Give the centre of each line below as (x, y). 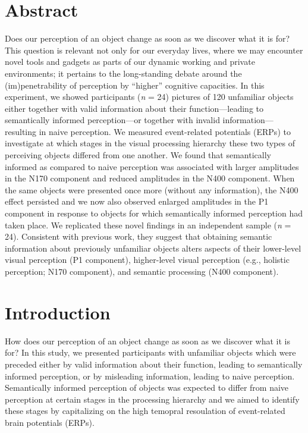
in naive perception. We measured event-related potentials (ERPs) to (165, 131)
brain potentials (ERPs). (50, 422)
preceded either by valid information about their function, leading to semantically (154, 364)
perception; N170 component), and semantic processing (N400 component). (142, 271)
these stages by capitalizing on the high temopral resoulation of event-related (145, 411)
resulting (21, 131)
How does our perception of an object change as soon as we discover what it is (148, 341)
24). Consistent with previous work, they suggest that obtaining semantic (139, 236)
